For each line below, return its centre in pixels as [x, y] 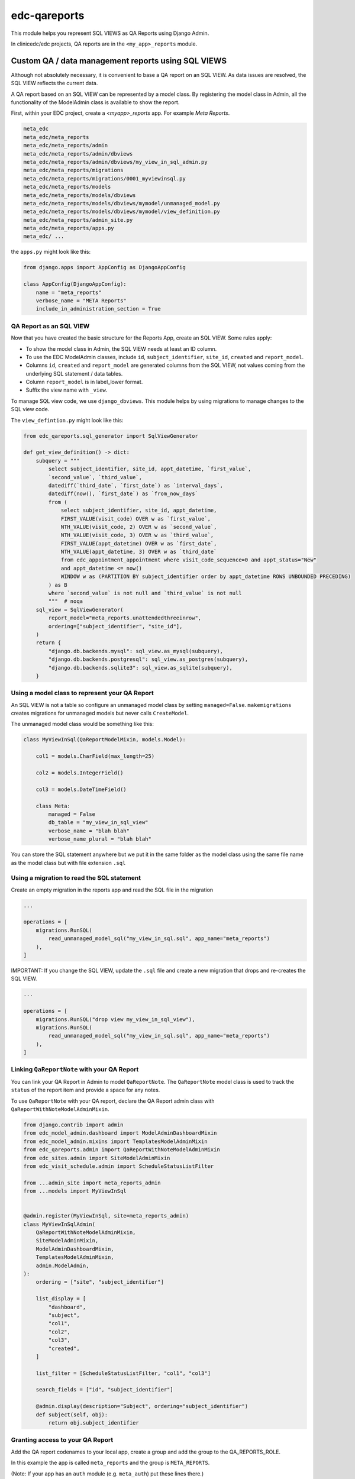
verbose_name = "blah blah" [89, 831]
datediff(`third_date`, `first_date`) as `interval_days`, [136, 485]
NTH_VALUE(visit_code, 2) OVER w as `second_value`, [139, 527]
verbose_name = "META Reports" [81, 301]
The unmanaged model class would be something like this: [82, 724]
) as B [58, 585]
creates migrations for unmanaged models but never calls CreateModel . [100, 713]
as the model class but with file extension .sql [68, 863]
